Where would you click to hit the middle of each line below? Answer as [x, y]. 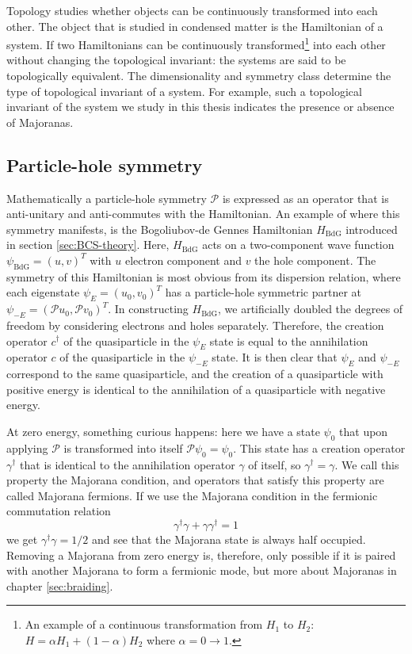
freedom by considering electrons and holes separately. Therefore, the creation [195, 325]
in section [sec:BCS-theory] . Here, [88, 245]
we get [22, 539]
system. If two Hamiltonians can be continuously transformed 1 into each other [196, 43]
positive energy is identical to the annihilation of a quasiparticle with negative [196, 389]
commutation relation [59, 511]
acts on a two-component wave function [298, 245]
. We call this [367, 464]
